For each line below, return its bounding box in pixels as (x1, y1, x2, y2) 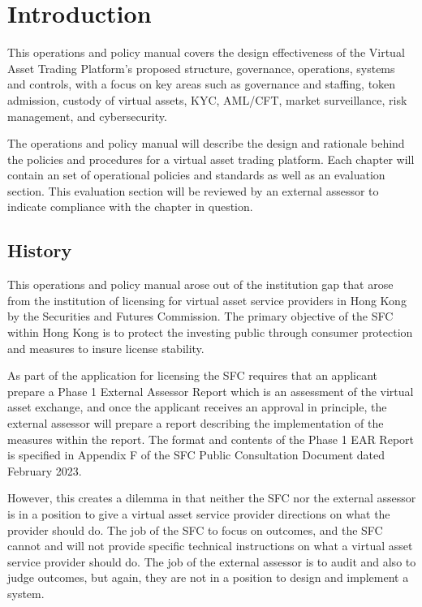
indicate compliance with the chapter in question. (7, 198, 253, 215)
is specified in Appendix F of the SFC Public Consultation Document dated (7, 446, 385, 463)
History (7, 238, 72, 263)
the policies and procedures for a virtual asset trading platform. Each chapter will (7, 150, 415, 167)
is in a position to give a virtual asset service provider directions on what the (7, 505, 390, 522)
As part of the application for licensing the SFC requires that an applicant (7, 367, 378, 384)
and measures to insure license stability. (7, 339, 205, 356)
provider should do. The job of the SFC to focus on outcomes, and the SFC (7, 521, 383, 538)
